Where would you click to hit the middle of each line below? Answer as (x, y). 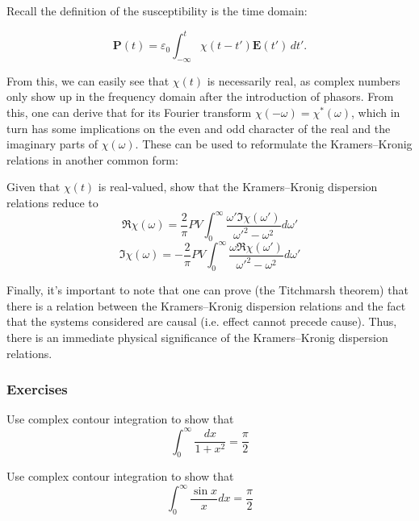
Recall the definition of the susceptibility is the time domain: (157, 10)
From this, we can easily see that (88, 80)
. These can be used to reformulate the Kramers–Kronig (274, 144)
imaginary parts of (52, 144)
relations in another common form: (92, 159)
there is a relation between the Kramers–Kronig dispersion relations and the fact (206, 305)
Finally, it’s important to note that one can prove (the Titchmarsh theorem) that (207, 290)
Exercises (37, 389)
